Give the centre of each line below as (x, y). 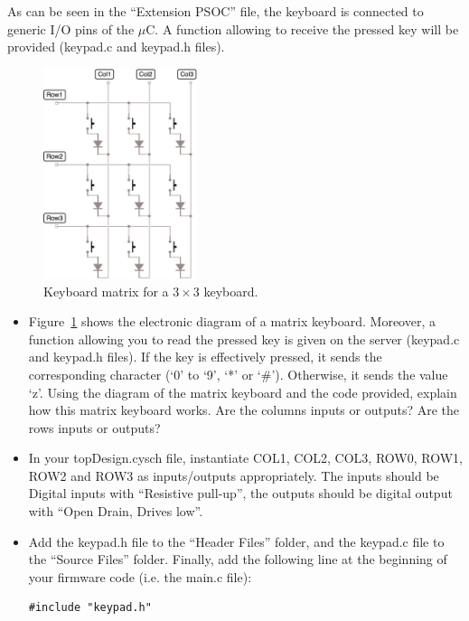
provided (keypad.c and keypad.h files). (116, 47)
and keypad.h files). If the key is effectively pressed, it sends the (205, 357)
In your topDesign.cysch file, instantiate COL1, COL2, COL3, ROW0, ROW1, (245, 458)
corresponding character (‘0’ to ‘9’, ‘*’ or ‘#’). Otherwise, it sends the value (238, 374)
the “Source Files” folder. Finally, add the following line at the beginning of (238, 559)
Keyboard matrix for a (106, 291)
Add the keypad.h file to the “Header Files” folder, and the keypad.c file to (236, 541)
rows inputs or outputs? (94, 427)
